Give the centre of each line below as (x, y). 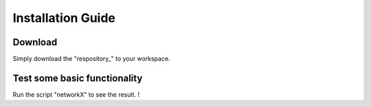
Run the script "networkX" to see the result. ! (76, 94)
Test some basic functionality (78, 78)
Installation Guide (64, 18)
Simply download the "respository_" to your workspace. (92, 59)
